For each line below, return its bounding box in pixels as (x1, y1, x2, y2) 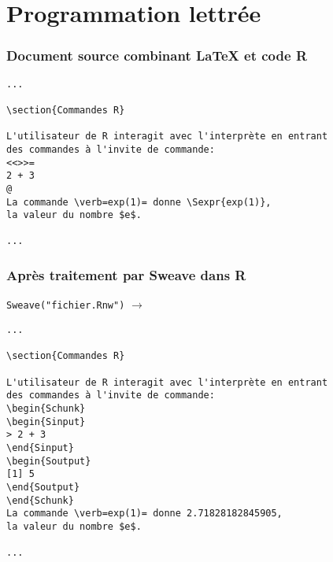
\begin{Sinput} (6, 416, 86, 427)
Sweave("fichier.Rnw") (6, 300, 125, 312)
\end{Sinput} (6, 442, 74, 453)
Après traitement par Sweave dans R (6, 265, 246, 285)
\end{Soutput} (6, 481, 80, 493)
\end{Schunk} (6, 494, 74, 506)
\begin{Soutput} (6, 455, 91, 467)
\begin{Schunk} (6, 402, 86, 414)
